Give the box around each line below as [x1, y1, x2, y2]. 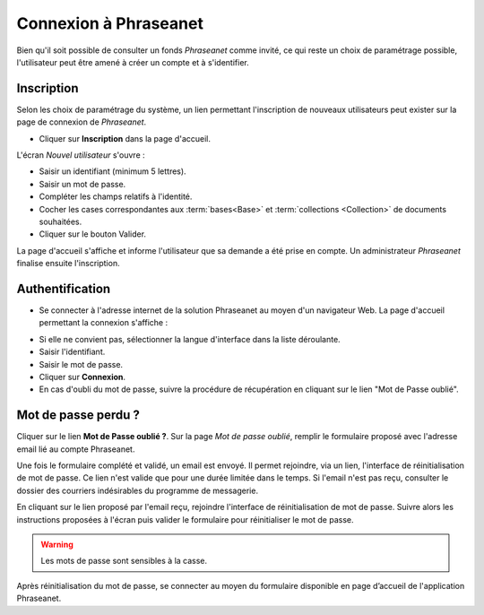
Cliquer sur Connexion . [39, 372, 125, 382]
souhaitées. [39, 216, 82, 227]
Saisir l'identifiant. [39, 346, 106, 358]
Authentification [16, 281, 111, 296]
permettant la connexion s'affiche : [39, 317, 169, 328]
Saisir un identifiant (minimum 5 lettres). [39, 166, 187, 177]
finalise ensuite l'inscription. [16, 258, 120, 269]
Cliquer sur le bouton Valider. [39, 229, 147, 239]
